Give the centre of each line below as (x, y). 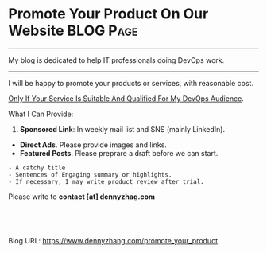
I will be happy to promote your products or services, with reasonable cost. (131, 83)
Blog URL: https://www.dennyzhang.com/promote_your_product (113, 240)
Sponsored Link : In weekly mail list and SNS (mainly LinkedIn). (122, 129)
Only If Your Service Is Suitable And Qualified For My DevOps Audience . (126, 98)
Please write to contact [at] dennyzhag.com (81, 197)
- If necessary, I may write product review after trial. (106, 181)
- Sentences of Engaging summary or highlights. (90, 175)
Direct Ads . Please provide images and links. (93, 145)
